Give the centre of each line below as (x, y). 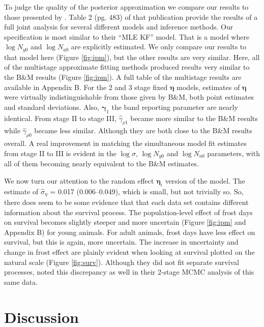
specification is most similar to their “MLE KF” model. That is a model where (127, 36)
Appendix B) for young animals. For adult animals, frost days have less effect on (130, 232)
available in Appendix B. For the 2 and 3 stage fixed (86, 87)
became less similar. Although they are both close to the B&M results (143, 130)
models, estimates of (208, 87)
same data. (21, 281)
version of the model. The (205, 180)
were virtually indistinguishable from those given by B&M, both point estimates (129, 97)
